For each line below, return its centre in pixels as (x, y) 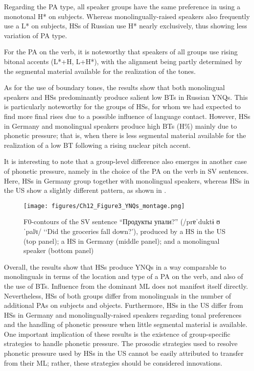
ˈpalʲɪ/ (33, 231)
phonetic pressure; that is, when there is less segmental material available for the (125, 135)
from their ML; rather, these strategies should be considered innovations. (113, 362)
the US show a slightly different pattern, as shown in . (85, 190)
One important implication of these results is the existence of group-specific (117, 334)
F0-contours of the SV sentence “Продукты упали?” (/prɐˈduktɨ (119, 221)
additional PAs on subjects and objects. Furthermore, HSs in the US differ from (124, 305)
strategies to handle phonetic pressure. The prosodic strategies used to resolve (121, 343)
